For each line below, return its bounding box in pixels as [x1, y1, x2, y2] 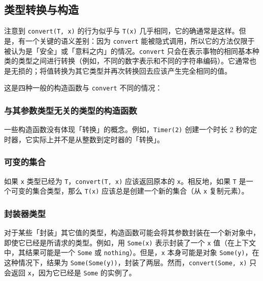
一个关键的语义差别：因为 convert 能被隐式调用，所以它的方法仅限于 [25, 35, 255, 46]
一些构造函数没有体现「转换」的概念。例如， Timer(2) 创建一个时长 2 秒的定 [4, 124, 257, 135]
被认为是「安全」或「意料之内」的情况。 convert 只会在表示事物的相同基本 [4, 45, 252, 56]
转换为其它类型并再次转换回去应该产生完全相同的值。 [53, 65, 232, 76]
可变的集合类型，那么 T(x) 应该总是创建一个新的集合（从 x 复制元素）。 [11, 185, 249, 196]
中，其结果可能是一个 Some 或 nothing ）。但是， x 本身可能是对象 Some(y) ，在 [4, 247, 259, 258]
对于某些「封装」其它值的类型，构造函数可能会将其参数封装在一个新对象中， [4, 227, 260, 238]
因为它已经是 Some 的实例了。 [38, 267, 136, 277]
